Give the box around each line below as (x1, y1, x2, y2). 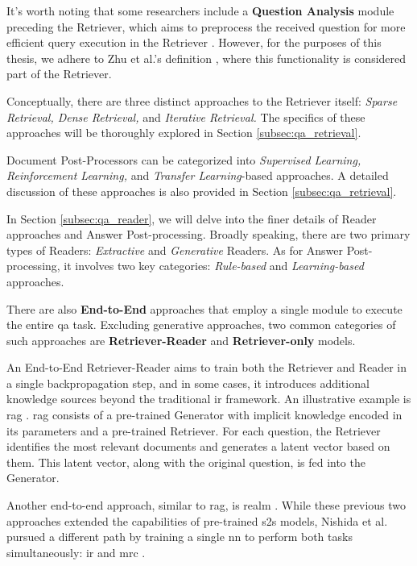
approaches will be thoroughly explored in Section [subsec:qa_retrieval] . (6, 124, 361, 141)
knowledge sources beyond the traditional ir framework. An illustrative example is (6, 390, 411, 407)
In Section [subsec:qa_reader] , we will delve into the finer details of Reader (6, 210, 377, 227)
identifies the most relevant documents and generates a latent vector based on (6, 438, 390, 455)
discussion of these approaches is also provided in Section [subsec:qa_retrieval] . (6, 182, 397, 199)
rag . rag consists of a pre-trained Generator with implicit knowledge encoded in (6, 406, 403, 423)
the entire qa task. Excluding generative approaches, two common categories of (6, 316, 396, 333)
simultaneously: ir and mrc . (6, 543, 146, 560)
